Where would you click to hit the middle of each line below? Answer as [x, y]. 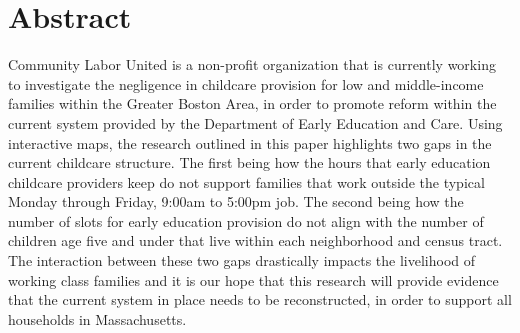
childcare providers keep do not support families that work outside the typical [246, 181]
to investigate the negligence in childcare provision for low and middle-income [246, 83]
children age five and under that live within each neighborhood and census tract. [255, 240]
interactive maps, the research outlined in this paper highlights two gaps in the [250, 142]
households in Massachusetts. [97, 318]
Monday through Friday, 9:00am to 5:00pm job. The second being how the [236, 201]
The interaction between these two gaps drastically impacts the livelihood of [242, 260]
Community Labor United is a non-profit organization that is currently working [252, 64]
